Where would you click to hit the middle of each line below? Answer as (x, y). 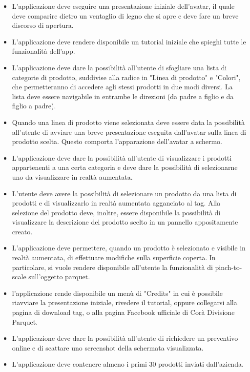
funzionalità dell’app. (43, 51)
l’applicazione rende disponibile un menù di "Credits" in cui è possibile (117, 293)
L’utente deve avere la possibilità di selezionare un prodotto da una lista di (124, 193)
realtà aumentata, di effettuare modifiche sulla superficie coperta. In (114, 258)
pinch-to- (229, 267)
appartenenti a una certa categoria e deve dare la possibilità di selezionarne (125, 167)
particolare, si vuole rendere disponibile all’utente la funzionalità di (112, 267)
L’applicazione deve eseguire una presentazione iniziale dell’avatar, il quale (123, 6)
